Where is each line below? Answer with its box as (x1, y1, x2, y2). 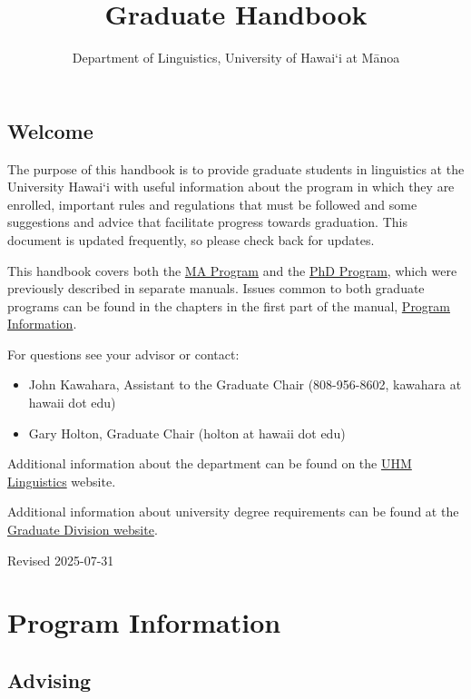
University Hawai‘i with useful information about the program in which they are (7, 177, 455, 196)
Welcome (7, 116, 93, 144)
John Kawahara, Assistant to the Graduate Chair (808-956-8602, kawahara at (28, 375, 462, 394)
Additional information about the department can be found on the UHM (7, 454, 412, 473)
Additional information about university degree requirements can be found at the (7, 502, 459, 521)
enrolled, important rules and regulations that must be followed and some (7, 194, 417, 213)
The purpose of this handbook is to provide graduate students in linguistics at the (7, 159, 465, 178)
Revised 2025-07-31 (7, 550, 114, 569)
